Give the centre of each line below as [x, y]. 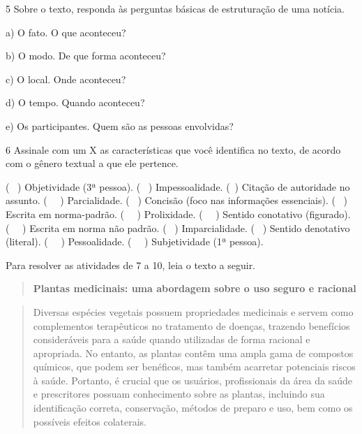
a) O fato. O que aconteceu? [66, 32]
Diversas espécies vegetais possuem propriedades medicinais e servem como [193, 311]
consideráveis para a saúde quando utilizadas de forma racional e [172, 339]
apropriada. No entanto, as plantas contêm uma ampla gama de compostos [193, 353]
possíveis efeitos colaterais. [90, 421]
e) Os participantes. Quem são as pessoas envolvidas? [120, 125]
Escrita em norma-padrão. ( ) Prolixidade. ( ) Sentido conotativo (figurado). [178, 214]
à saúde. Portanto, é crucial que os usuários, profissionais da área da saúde [193, 380]
